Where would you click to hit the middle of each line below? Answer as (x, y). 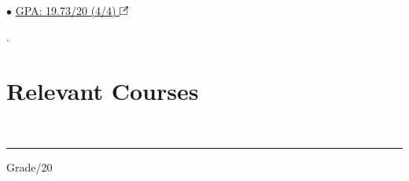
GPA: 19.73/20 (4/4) (66, 10)
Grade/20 (29, 166)
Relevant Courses (103, 90)
